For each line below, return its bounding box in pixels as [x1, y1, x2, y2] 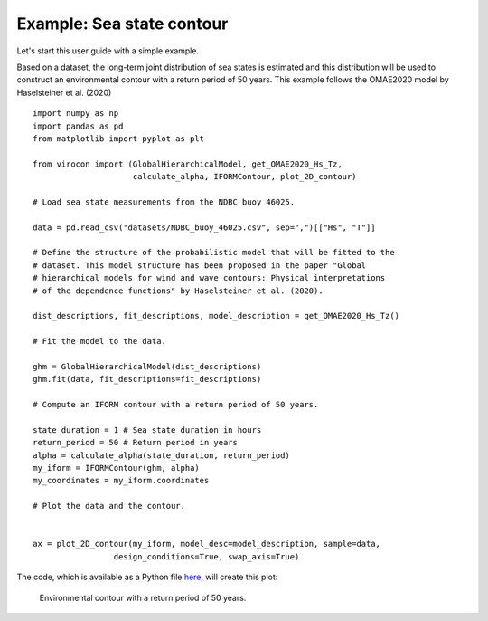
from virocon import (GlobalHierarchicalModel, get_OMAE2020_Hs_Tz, [33, 158, 343, 169]
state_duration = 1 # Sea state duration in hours [33, 425, 262, 435]
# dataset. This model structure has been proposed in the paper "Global [33, 260, 367, 271]
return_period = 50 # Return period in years [33, 437, 239, 448]
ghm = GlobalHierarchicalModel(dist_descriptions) [33, 361, 262, 371]
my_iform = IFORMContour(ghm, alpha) [33, 463, 201, 473]
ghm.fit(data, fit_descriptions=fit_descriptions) [33, 374, 262, 385]
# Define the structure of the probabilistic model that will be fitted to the [33, 247, 395, 258]
